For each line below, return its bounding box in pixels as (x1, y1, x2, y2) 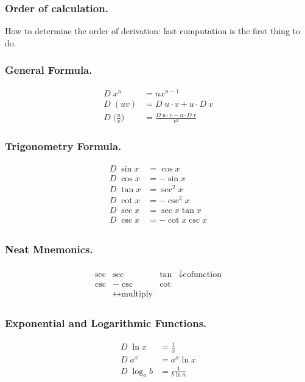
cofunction (183, 270, 222, 279)
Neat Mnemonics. (5, 241, 93, 256)
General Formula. (5, 62, 93, 77)
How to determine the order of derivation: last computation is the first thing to (5, 24, 300, 37)
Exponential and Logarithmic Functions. (5, 315, 207, 331)
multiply (121, 290, 153, 299)
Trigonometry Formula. (5, 139, 122, 154)
